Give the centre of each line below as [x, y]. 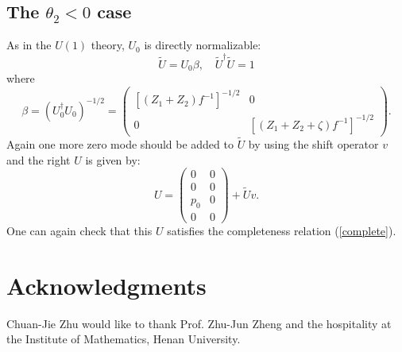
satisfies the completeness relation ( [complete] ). [282, 231]
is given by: [113, 159]
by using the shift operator [313, 143]
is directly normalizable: [203, 45]
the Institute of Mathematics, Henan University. [124, 339]
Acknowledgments [106, 285]
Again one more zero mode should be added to [120, 143]
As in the [29, 45]
